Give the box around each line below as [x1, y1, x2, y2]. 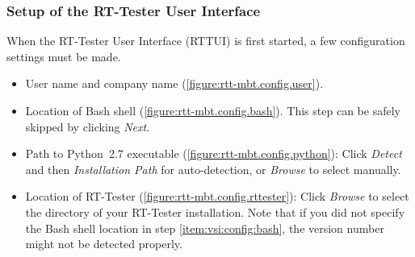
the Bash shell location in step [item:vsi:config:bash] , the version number [25, 219, 384, 236]
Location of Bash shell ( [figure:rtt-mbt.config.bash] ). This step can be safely [25, 102, 400, 118]
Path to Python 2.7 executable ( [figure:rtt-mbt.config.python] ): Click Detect [25, 145, 402, 162]
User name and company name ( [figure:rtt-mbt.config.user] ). [25, 75, 324, 92]
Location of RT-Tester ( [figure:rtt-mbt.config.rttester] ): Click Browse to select [25, 188, 409, 205]
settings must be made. [6, 48, 121, 64]
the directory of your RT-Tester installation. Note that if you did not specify [25, 203, 405, 220]
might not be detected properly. [25, 235, 182, 252]
